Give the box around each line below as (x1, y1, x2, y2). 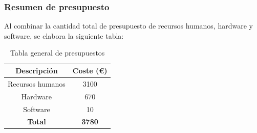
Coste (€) (72, 65, 108, 75)
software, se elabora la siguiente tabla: (4, 30, 124, 41)
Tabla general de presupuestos (10, 47, 105, 58)
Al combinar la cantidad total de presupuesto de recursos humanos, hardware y (4, 20, 253, 31)
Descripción (15, 65, 58, 75)
